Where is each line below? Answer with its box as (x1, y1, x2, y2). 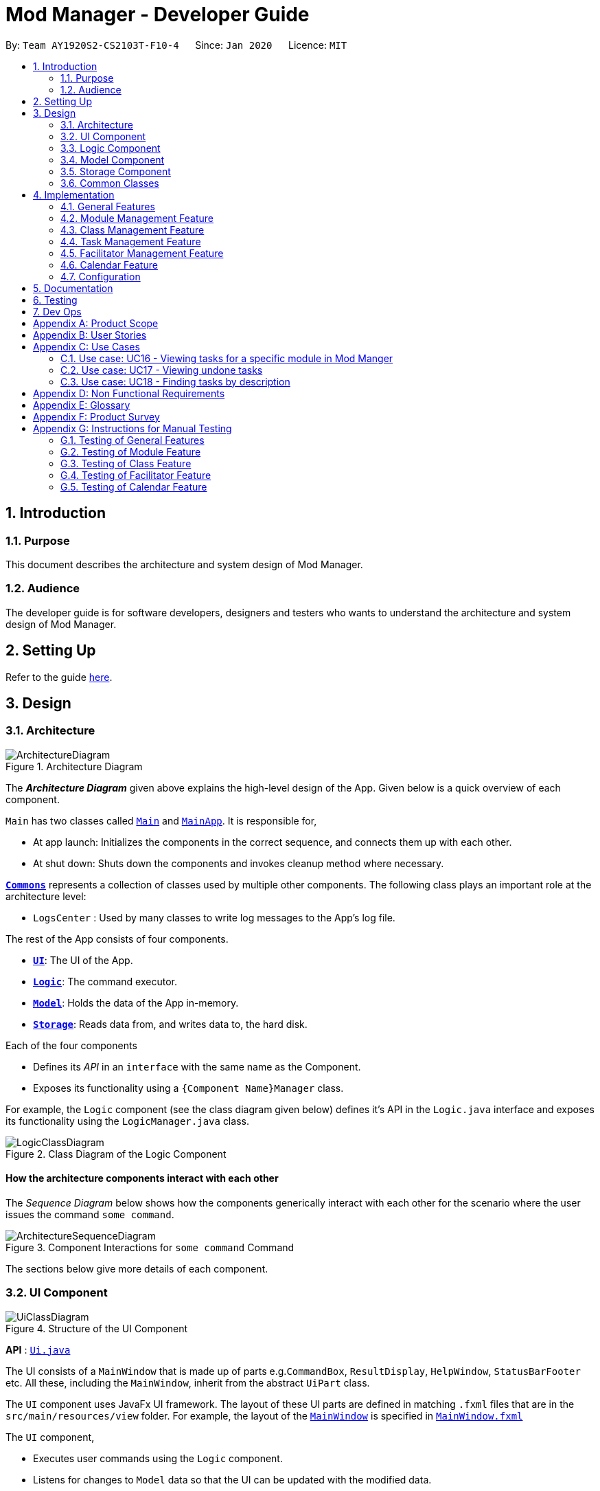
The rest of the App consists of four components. (5, 932, 229, 945)
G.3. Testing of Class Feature (60, 457, 192, 469)
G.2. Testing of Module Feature (60, 445, 201, 458)
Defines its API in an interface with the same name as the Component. (33, 1060, 361, 1073)
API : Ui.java (5, 1343, 71, 1356)
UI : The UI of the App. (33, 954, 133, 966)
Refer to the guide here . (5, 671, 113, 683)
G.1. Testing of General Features (60, 434, 205, 446)
